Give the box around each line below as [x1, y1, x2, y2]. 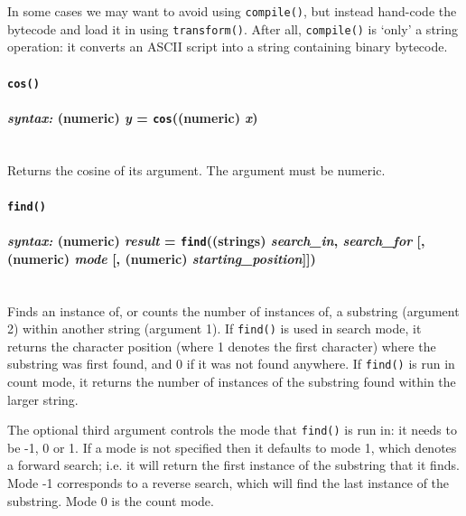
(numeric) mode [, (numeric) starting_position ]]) [7, 249, 316, 267]
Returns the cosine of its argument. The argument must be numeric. [7, 160, 386, 179]
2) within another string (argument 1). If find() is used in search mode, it [7, 319, 422, 338]
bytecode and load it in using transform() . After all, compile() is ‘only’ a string [7, 19, 458, 38]
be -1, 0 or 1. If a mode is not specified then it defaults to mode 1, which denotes [7, 437, 457, 456]
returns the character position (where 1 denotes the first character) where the [7, 336, 436, 355]
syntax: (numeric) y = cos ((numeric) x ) [7, 108, 258, 127]
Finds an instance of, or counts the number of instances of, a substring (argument [7, 301, 460, 320]
